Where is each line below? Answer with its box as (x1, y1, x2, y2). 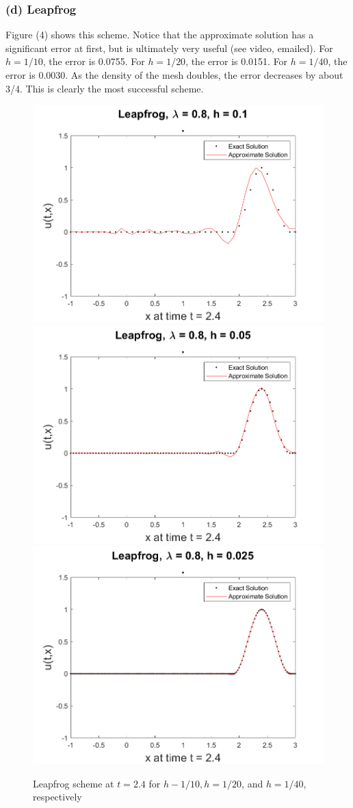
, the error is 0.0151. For (185, 54, 288, 68)
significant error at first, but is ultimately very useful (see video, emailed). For (5, 40, 333, 55)
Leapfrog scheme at (33, 776, 114, 790)
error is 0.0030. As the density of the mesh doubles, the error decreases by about (5, 68, 343, 81)
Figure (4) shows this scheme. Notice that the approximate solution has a (5, 27, 314, 42)
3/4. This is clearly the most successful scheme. (5, 81, 204, 95)
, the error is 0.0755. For (42, 54, 145, 68)
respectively (33, 790, 82, 804)
